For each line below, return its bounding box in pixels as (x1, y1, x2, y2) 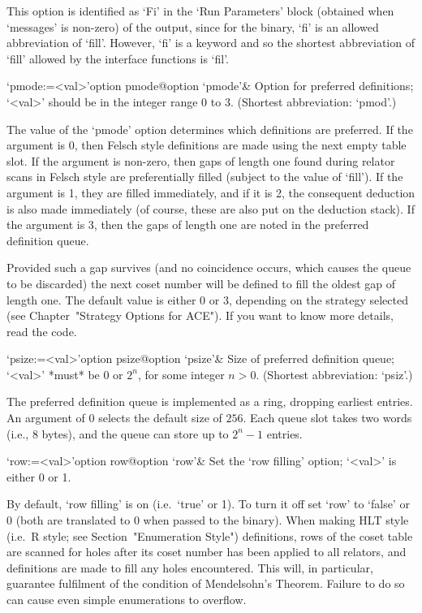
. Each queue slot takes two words (243, 409, 412, 426)
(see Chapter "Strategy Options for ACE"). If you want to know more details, (6, 307, 394, 324)
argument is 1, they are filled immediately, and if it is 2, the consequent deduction (6, 183, 416, 201)
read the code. (6, 322, 77, 339)
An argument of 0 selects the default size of (6, 409, 222, 426)
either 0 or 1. (6, 468, 71, 485)
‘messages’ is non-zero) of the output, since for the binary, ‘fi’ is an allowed (6, 18, 379, 35)
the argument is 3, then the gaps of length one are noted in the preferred (6, 216, 369, 233)
